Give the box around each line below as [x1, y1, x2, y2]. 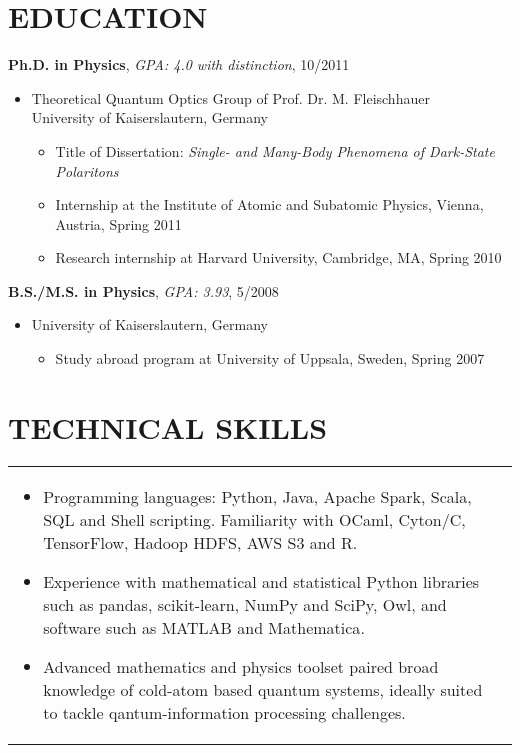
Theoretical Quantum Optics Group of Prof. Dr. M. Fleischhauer [31, 87, 430, 108]
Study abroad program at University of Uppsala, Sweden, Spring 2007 [55, 348, 485, 369]
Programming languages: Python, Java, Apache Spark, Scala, [43, 484, 472, 508]
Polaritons [55, 160, 119, 181]
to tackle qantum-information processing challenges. [43, 700, 406, 724]
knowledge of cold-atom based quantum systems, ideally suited [43, 677, 483, 701]
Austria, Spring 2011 [55, 213, 182, 234]
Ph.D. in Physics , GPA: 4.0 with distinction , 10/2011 [8, 54, 350, 75]
